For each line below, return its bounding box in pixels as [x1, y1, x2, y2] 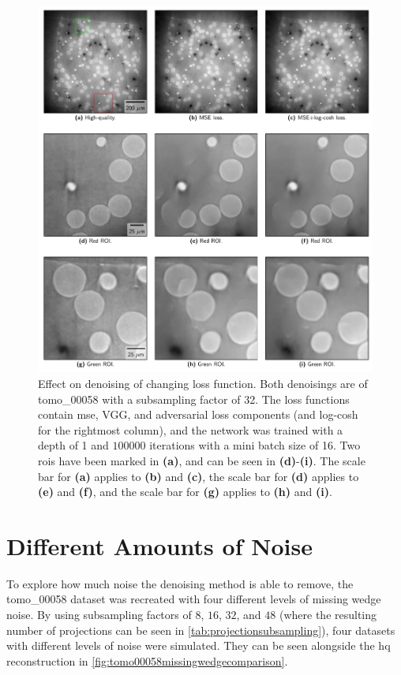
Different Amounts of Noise [6, 529, 313, 561]
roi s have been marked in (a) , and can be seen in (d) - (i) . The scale [38, 452, 365, 468]
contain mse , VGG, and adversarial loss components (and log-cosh [38, 406, 358, 423]
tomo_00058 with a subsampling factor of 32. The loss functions [38, 390, 350, 407]
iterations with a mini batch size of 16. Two [149, 437, 361, 453]
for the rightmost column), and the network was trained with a [38, 421, 343, 438]
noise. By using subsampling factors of [6, 606, 192, 622]
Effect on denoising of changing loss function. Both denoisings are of [38, 375, 368, 391]
